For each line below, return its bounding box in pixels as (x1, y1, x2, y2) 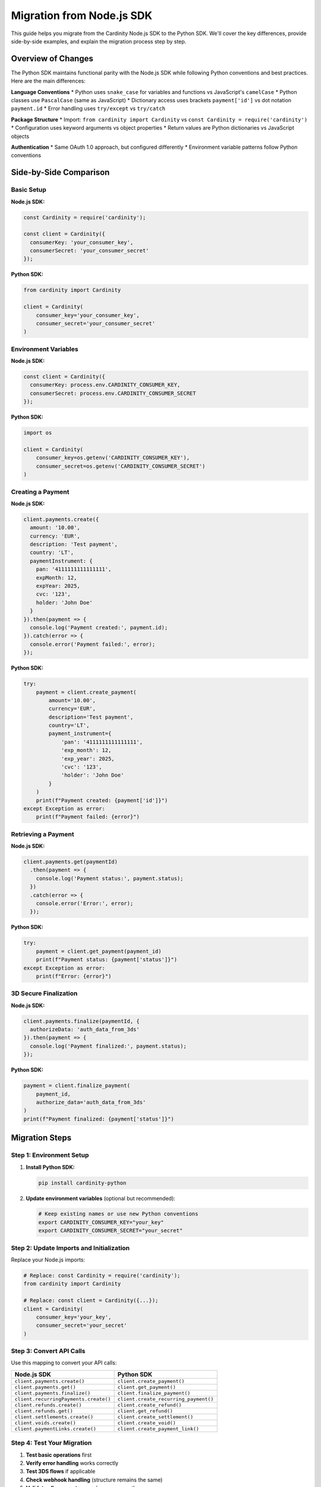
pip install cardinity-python (38, 1179, 127, 1186)
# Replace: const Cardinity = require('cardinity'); (23, 1272, 181, 1279)
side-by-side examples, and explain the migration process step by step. (11, 37, 187, 45)
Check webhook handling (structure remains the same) (26, 1476, 163, 1483)
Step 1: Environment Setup (11, 1151, 89, 1159)
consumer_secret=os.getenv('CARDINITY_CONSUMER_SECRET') (36, 463, 206, 469)
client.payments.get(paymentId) (23, 858, 118, 865)
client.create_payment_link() (117, 1425, 199, 1432)
